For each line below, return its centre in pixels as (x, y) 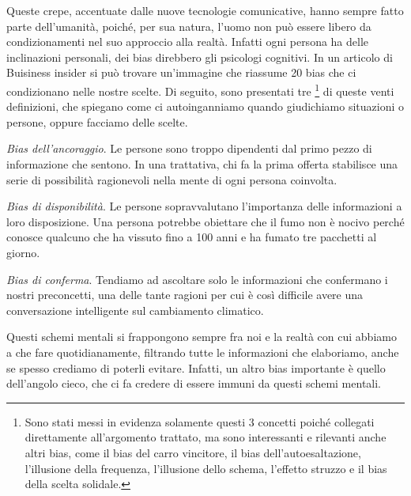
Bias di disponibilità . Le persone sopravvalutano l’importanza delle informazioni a (204, 206)
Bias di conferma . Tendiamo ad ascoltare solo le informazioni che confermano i (197, 279)
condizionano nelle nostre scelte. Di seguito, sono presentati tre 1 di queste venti (200, 89)
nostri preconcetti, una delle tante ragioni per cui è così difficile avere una (185, 295)
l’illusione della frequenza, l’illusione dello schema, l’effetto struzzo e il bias (206, 468)
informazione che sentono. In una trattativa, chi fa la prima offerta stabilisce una (202, 164)
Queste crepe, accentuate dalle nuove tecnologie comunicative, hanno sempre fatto (205, 10)
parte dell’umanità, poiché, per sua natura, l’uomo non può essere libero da (189, 26)
